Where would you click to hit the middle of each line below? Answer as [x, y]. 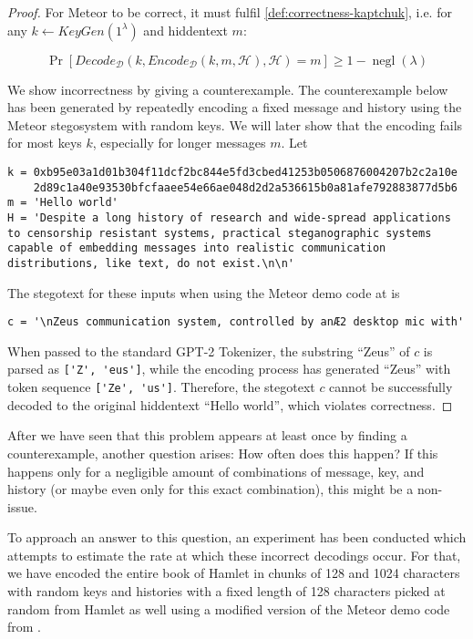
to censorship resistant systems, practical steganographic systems [220, 233]
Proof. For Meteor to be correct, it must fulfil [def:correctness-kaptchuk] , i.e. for [230, 12]
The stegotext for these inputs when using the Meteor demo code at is [204, 292]
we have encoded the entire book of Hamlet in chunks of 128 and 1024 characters [234, 573]
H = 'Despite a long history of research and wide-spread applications [229, 217]
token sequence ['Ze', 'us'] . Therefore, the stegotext [161, 387]
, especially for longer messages [179, 143]
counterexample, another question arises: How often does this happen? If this [223, 453]
